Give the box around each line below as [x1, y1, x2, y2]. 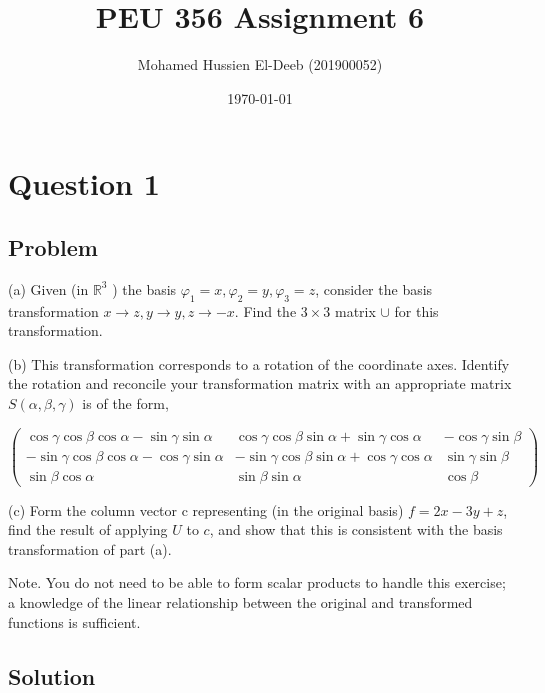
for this [394, 300, 439, 321]
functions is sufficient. [8, 611, 141, 632]
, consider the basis [315, 278, 433, 299]
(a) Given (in [8, 278, 89, 299]
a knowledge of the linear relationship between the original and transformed [8, 592, 473, 612]
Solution [8, 660, 96, 691]
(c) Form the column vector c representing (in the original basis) [8, 499, 404, 520]
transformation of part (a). [8, 538, 172, 559]
